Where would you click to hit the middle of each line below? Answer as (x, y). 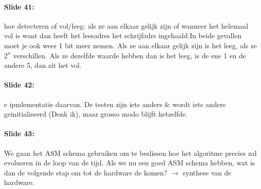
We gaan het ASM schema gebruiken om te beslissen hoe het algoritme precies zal (130, 153)
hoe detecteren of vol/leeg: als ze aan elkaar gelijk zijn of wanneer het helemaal (126, 25)
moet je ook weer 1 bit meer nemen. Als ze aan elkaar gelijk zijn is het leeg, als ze (130, 45)
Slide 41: (19, 6)
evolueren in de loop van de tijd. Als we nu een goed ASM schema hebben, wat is (129, 163)
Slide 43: (19, 133)
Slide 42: (19, 85)
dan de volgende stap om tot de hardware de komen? (86, 172)
